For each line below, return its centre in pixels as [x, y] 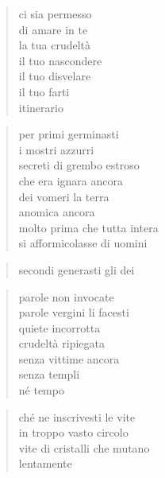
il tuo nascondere [60, 60]
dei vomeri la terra [64, 196]
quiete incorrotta [59, 327]
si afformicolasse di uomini [83, 243]
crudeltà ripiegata [62, 343]
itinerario [41, 107]
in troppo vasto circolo [73, 432]
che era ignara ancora [71, 180]
